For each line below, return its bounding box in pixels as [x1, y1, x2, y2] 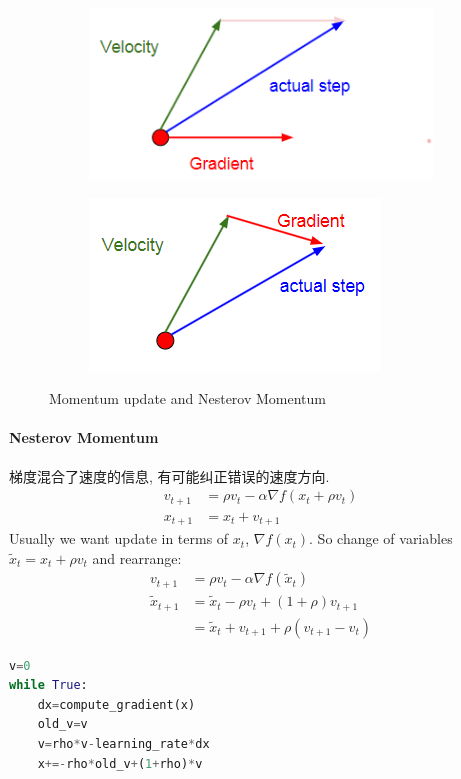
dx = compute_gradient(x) [37, 697, 196, 712]
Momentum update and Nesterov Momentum [49, 388, 327, 409]
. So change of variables [309, 528, 453, 549]
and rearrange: [92, 547, 182, 568]
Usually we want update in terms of [9, 528, 229, 549]
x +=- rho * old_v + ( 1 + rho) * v [37, 756, 203, 771]
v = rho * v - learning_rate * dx [37, 736, 210, 751]
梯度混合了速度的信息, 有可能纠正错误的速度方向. [9, 465, 330, 486]
